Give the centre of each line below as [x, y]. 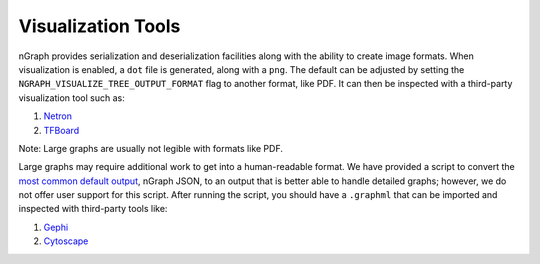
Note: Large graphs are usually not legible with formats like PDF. [151, 148]
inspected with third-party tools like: [93, 209]
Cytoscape [66, 241]
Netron [57, 116]
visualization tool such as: [71, 97]
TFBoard [61, 130]
